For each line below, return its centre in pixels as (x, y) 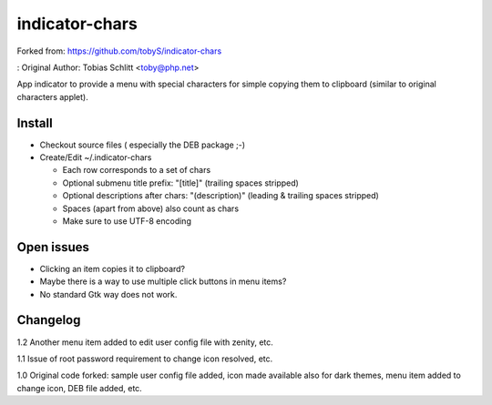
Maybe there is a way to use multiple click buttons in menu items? (163, 281)
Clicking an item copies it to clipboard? (113, 268)
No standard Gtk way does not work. (108, 294)
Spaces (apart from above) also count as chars (151, 208)
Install (35, 123)
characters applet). (52, 96)
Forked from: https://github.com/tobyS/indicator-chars (119, 51)
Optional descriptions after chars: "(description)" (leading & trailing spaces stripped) (221, 196)
